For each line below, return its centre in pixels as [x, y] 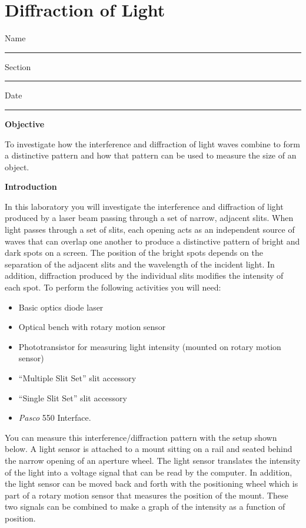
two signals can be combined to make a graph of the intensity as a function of [145, 506]
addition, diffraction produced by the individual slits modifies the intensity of [144, 275]
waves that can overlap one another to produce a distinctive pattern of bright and [152, 241]
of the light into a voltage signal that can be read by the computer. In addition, [149, 472]
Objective [25, 123]
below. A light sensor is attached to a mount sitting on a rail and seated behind [149, 449]
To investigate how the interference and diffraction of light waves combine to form [152, 143]
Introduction [31, 187]
